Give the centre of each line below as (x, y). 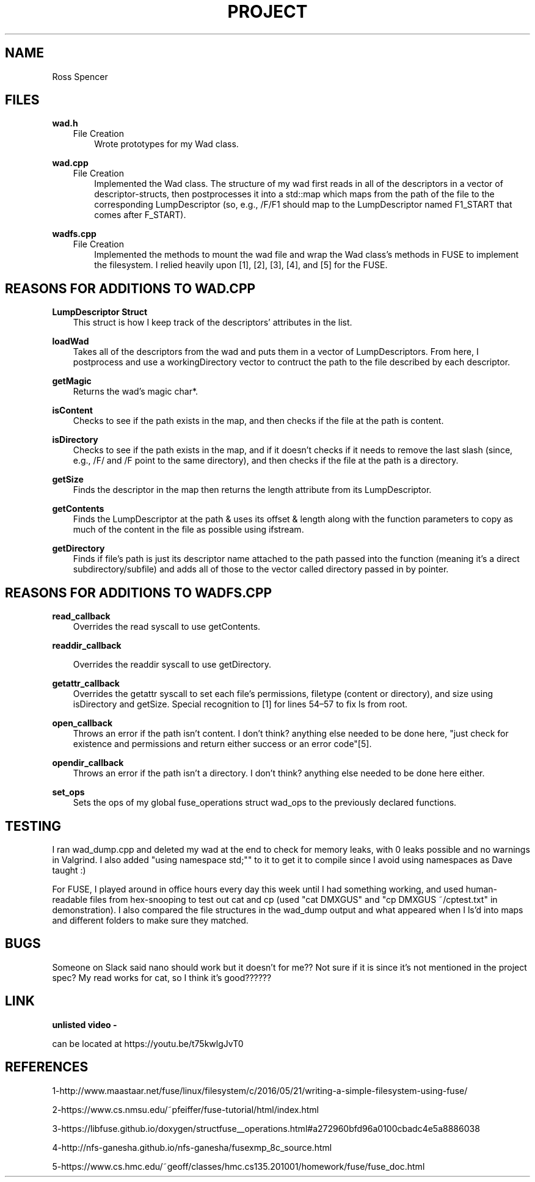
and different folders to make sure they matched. (150, 920)
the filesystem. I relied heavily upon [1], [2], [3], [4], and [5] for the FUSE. (241, 265)
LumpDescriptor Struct (100, 312)
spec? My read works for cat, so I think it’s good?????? (162, 977)
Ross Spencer (80, 76)
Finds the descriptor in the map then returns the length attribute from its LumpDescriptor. (252, 490)
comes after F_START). (140, 215)
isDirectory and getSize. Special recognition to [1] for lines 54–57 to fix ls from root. (240, 704)
